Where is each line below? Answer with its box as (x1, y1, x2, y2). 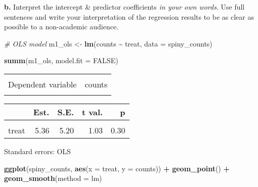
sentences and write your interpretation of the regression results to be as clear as (4, 11, 254, 22)
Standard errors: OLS (4, 146, 71, 156)
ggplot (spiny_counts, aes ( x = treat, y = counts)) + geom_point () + (4, 163, 230, 173)
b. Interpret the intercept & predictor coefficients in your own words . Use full (4, 2, 245, 12)
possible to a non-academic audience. (4, 21, 119, 32)
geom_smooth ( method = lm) (4, 173, 102, 183)
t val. (81, 106, 103, 118)
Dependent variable (8, 78, 77, 90)
